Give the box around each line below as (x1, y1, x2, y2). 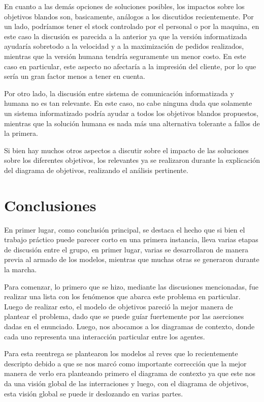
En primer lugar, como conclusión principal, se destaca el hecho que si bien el (4, 224, 245, 235)
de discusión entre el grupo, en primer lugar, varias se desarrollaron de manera (4, 244, 249, 254)
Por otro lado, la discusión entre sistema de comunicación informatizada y (4, 88, 234, 98)
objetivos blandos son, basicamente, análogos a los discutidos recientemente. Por (4, 11, 254, 21)
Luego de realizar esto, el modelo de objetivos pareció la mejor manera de (4, 301, 233, 311)
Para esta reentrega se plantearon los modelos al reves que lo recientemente (4, 348, 238, 359)
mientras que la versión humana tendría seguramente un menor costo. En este (4, 50, 246, 61)
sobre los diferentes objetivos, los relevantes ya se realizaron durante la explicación (4, 155, 260, 165)
